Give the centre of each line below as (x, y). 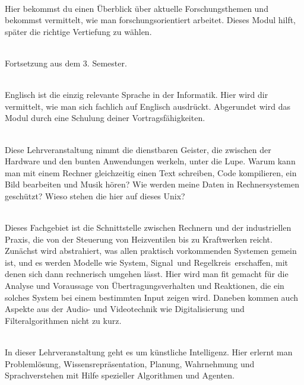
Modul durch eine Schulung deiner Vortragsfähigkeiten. (105, 118)
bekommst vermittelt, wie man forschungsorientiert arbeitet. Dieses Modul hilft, (150, 20)
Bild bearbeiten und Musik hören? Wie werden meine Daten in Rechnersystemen (152, 184)
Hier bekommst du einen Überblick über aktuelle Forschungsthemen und (137, 8)
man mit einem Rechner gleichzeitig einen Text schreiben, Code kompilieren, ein (151, 172)
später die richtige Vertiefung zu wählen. (78, 31)
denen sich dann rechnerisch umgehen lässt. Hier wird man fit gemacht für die (147, 274)
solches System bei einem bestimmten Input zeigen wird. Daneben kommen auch (151, 297)
